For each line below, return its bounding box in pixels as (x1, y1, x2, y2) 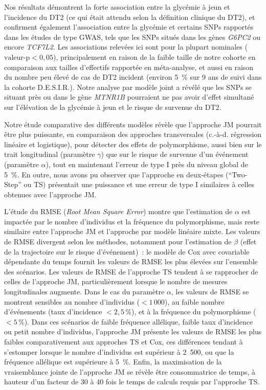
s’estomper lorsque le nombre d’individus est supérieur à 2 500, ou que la (4, 346, 234, 357)
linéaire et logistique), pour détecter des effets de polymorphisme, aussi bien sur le (4, 139, 262, 149)
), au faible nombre (164, 296, 225, 307)
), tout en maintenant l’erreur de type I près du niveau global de (46, 158, 248, 169)
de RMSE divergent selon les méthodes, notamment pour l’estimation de (4, 236, 232, 247)
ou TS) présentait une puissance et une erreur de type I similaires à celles (24, 179, 255, 190)
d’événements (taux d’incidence (4, 306, 102, 317)
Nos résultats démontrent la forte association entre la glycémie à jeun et (4, 2, 230, 12)
